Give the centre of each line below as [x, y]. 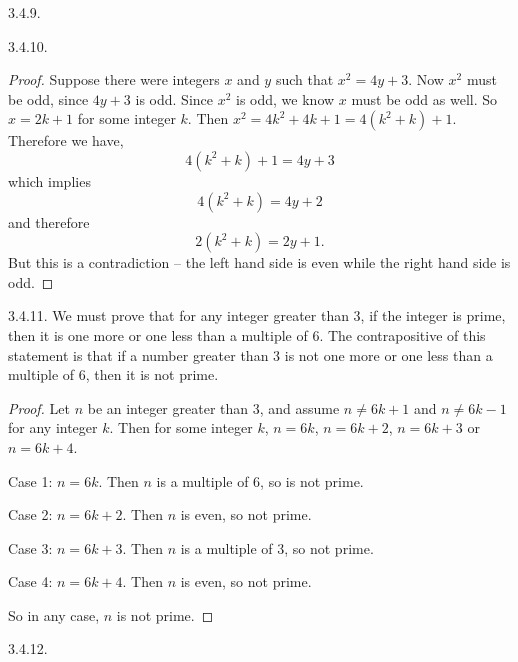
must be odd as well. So [424, 98]
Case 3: [30, 547]
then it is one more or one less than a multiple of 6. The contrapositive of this [247, 334]
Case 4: [30, 581]
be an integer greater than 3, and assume [213, 407]
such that [304, 79]
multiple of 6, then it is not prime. [113, 374]
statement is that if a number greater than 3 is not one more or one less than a [250, 354]
